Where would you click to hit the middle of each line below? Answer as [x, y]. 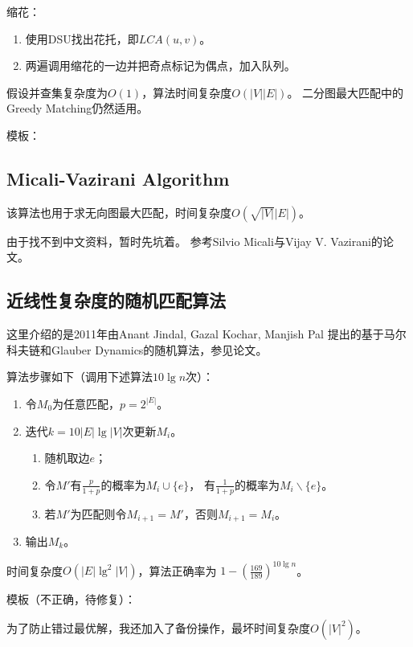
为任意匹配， [86, 403]
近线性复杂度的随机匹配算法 [116, 300]
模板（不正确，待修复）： [71, 599]
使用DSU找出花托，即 [82, 38]
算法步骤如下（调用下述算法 [80, 377]
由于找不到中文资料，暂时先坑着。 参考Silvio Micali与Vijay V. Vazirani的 [194, 241]
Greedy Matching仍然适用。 [78, 108]
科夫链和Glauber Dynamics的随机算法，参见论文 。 [137, 349]
